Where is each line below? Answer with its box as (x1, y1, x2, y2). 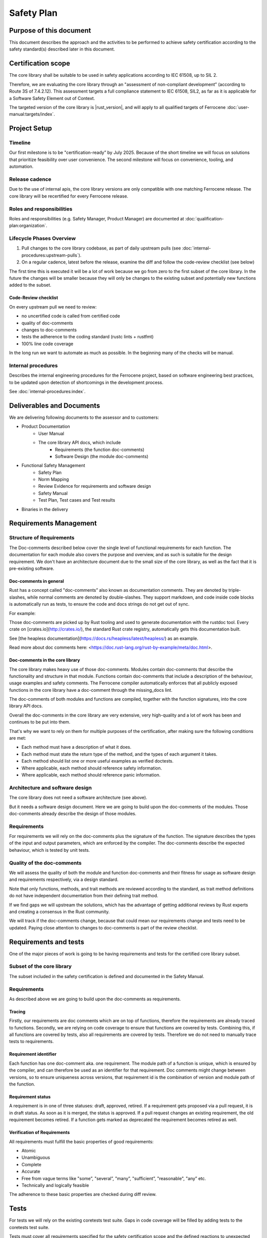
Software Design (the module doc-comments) (55, 453, 148, 459)
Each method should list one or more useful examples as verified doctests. (21, 758, 174, 764)
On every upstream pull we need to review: (9, 304, 97, 309)
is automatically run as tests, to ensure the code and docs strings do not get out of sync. (9, 601, 190, 607)
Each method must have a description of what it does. (21, 744, 132, 750)
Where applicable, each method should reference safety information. (21, 765, 162, 771)
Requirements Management (9, 519, 97, 527)
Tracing (9, 1008, 26, 1015)
